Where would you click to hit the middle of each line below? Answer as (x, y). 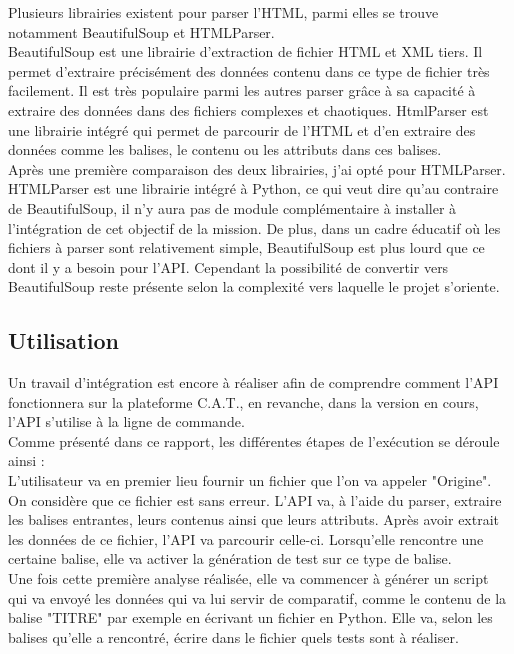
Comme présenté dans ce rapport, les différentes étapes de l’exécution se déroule (254, 440)
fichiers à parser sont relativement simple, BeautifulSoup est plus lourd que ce (246, 247)
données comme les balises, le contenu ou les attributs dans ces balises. (225, 149)
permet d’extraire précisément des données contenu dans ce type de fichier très (249, 70)
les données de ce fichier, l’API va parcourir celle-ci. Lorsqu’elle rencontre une (246, 538)
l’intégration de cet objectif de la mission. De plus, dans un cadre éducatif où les (254, 227)
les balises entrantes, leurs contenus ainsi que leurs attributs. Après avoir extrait (254, 519)
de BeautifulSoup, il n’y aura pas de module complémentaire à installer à (232, 207)
